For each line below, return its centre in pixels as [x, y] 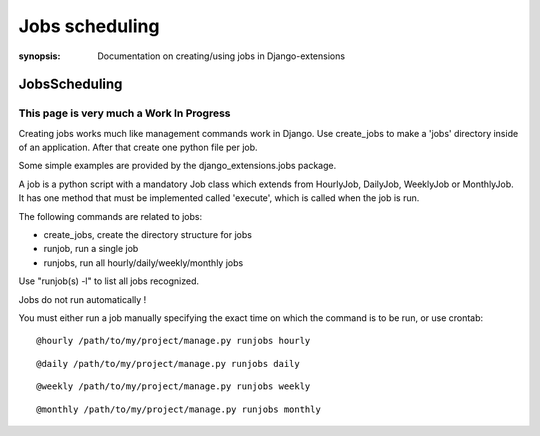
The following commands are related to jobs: [110, 216]
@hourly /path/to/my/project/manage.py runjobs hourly [173, 341]
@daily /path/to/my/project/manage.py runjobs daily [168, 363]
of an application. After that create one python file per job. [138, 147]
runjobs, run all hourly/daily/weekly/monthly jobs [143, 262]
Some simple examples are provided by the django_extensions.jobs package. [177, 166]
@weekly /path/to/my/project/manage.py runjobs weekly [173, 386]
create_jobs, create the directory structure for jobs [147, 235]
